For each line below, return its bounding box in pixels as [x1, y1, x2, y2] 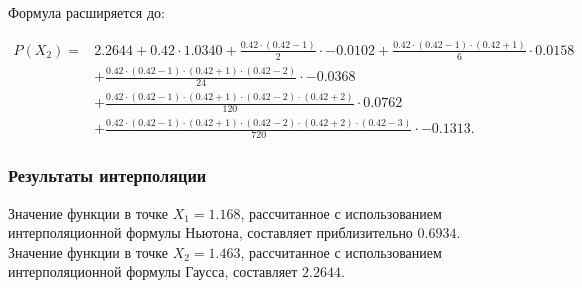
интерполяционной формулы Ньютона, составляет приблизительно [8, 222, 413, 243]
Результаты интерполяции [8, 163, 207, 188]
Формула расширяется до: [8, 2, 165, 22]
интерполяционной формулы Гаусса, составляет [8, 261, 298, 282]
